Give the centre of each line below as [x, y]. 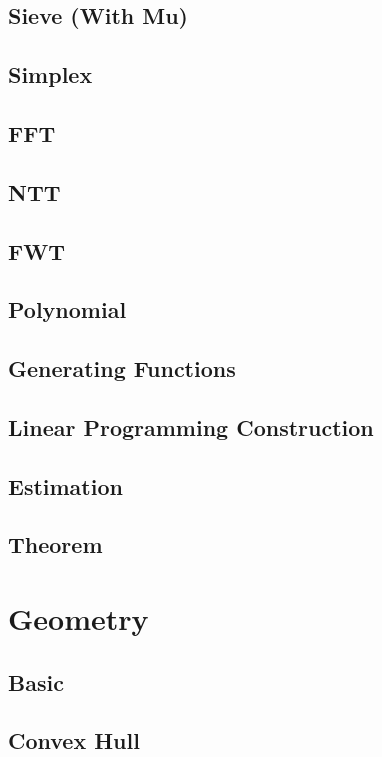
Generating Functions [122, 368]
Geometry [78, 618]
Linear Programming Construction [191, 426]
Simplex [50, 74]
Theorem [55, 544]
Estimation [65, 485]
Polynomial [67, 309]
